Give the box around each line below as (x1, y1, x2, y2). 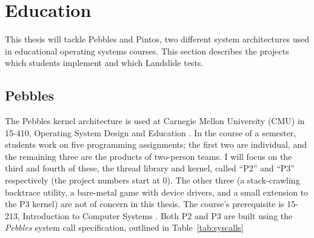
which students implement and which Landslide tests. (5, 56, 204, 69)
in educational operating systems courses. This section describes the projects (5, 44, 289, 57)
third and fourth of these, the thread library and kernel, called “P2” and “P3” (5, 162, 295, 174)
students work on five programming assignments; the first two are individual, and (5, 138, 307, 151)
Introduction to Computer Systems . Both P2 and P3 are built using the (22, 209, 293, 222)
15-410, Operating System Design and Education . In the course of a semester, (5, 126, 296, 139)
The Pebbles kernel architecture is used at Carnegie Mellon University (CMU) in (5, 114, 305, 127)
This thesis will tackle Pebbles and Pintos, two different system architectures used (5, 33, 310, 45)
